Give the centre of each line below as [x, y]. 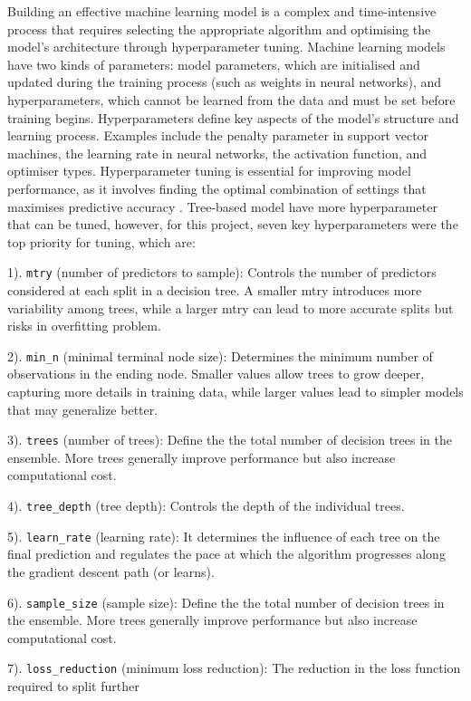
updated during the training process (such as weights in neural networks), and [225, 82]
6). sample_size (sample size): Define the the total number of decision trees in [226, 602]
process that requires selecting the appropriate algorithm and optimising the [219, 29]
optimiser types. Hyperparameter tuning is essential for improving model [209, 171]
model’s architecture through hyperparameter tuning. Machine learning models [226, 47]
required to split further [73, 686]
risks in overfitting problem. [84, 326]
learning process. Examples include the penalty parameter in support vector [218, 135]
